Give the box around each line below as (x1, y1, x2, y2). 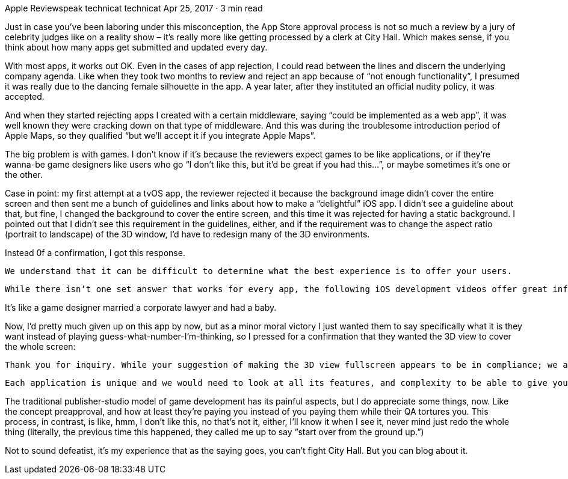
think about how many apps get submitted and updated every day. (5, 42, 268, 52)
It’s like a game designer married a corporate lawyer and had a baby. (5, 302, 277, 313)
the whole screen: (5, 341, 76, 352)
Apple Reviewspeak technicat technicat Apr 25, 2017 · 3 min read (5, 3, 263, 13)
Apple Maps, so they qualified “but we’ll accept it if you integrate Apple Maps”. (5, 130, 316, 141)
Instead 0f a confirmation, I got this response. (5, 248, 185, 258)
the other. (5, 169, 43, 180)
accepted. (5, 91, 45, 102)
